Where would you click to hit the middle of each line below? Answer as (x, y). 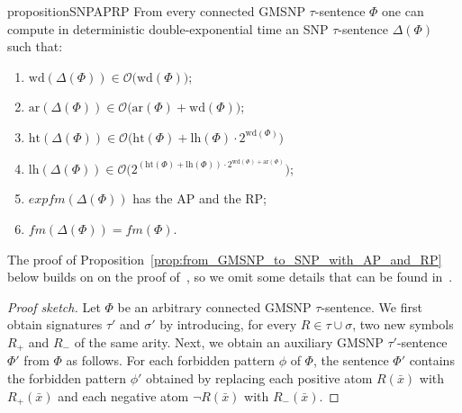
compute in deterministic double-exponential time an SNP (168, 28)
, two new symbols (403, 324)
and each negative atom (123, 395)
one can (403, 11)
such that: (35, 46)
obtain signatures (55, 324)
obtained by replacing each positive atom (259, 377)
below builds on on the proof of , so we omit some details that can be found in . (230, 277)
